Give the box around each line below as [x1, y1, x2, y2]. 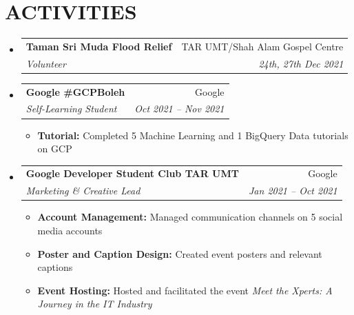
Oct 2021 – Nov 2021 [134, 101, 225, 116]
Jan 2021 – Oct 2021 [249, 183, 337, 198]
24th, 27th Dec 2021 [258, 56, 344, 70]
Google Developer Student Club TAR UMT [25, 166, 239, 181]
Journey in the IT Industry [37, 296, 152, 311]
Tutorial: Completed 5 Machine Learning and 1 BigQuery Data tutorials [37, 128, 348, 142]
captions [37, 260, 73, 274]
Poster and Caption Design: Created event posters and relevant [37, 246, 322, 261]
